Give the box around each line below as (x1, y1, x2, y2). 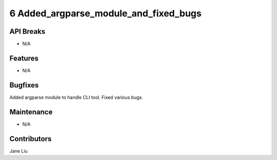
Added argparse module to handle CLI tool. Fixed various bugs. (9, 94, 143, 100)
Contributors (9, 134, 52, 143)
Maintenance (9, 107, 53, 116)
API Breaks (9, 27, 46, 36)
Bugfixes (9, 81, 39, 89)
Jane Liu (9, 148, 28, 154)
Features (9, 54, 38, 62)
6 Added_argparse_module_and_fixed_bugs (9, 8, 202, 19)
